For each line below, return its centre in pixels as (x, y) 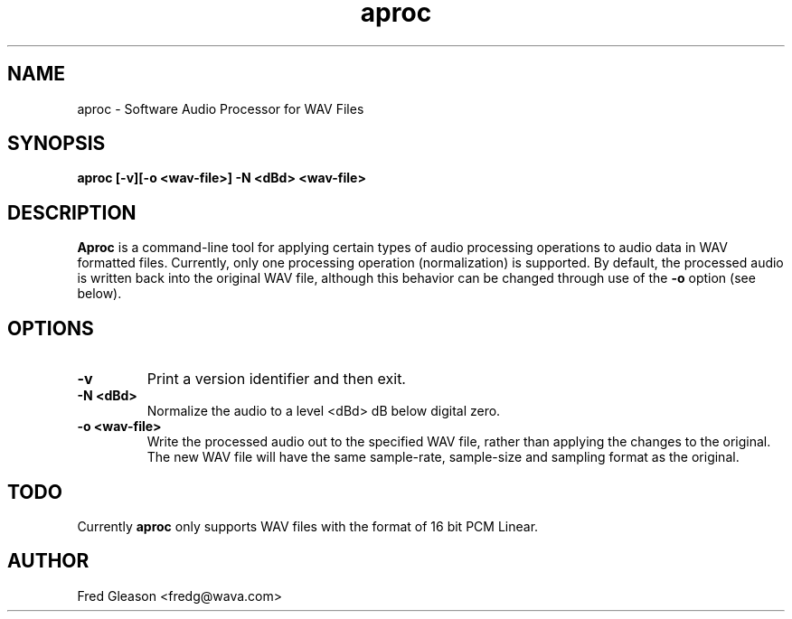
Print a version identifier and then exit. (276, 379)
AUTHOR (48, 561)
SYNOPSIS (57, 144)
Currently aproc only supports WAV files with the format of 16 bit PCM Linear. (308, 526)
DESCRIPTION (72, 212)
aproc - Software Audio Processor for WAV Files (221, 108)
